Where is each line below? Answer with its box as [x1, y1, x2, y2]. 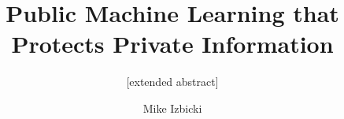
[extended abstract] [126, 73, 219, 90]
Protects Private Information [11, 28, 334, 60]
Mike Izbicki [142, 99, 202, 116]
